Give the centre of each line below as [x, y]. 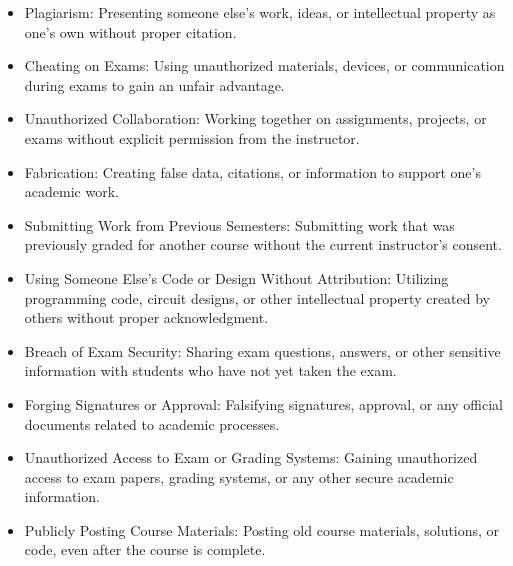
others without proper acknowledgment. [146, 317]
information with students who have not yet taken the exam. [210, 370]
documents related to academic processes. [152, 423]
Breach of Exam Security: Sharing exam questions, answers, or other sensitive [262, 350]
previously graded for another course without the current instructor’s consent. [263, 244]
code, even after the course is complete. [145, 549]
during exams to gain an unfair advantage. [154, 84]
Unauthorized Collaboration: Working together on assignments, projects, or [255, 118]
